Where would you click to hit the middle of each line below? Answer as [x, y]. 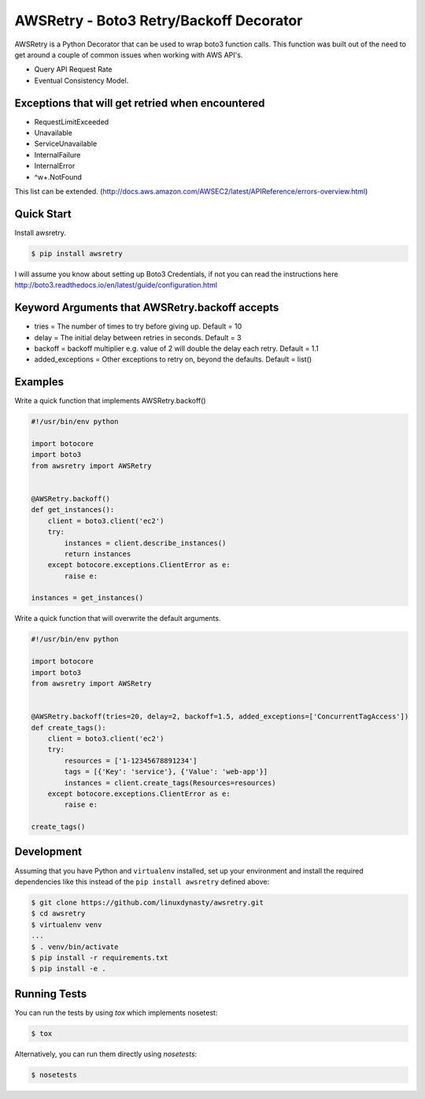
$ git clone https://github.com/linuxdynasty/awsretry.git [147, 902]
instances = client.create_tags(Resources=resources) [170, 783]
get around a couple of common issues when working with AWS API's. [129, 54]
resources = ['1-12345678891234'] [131, 761]
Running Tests [50, 994]
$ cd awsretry [58, 913]
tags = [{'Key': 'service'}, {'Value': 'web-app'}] [166, 772]
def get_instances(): [73, 510]
